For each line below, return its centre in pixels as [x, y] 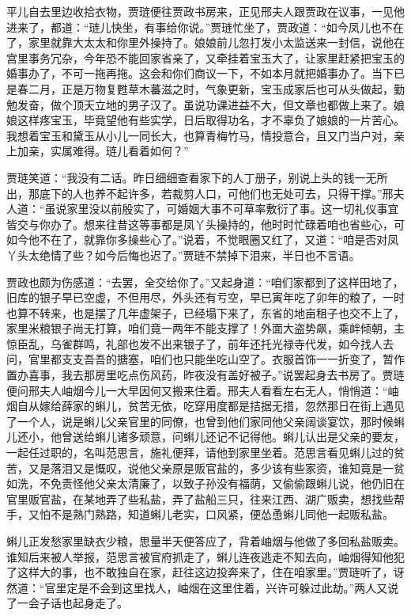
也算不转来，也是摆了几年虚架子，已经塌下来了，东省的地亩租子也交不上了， [205, 312]
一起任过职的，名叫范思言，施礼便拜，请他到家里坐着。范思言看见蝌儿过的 [200, 452]
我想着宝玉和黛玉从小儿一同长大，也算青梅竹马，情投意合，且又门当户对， [200, 135]
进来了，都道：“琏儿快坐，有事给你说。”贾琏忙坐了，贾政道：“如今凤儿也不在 [205, 27]
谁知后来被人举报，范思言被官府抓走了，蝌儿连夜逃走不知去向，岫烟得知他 [200, 556]
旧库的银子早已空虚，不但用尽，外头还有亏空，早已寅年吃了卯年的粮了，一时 [205, 297]
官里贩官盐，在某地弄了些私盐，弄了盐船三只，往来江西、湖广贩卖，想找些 [200, 498]
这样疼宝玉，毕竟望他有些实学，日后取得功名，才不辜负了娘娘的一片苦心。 [211, 120]
